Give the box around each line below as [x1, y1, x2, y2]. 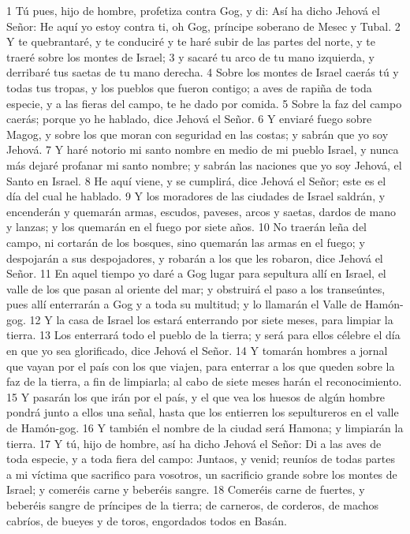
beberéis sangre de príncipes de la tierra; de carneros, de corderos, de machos [6, 497, 379, 513]
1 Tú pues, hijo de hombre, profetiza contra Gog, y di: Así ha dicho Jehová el [6, 2, 380, 18]
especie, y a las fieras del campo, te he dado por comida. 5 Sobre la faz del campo [6, 95, 402, 111]
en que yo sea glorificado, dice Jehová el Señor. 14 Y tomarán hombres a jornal [6, 342, 388, 359]
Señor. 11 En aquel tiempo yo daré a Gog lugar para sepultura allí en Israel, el [6, 265, 386, 282]
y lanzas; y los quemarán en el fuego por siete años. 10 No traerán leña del [6, 218, 367, 235]
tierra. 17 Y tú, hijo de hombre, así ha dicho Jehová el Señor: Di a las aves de [6, 435, 382, 451]
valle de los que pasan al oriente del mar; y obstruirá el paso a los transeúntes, [6, 280, 386, 297]
